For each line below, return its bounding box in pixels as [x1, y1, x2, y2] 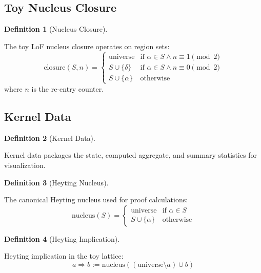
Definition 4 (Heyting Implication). [4, 233, 120, 244]
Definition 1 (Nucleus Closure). [4, 24, 108, 34]
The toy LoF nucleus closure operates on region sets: [4, 40, 170, 51]
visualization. [4, 159, 46, 170]
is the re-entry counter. [31, 83, 104, 94]
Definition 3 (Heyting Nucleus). [4, 177, 109, 187]
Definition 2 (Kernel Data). [4, 132, 95, 143]
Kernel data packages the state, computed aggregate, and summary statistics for [4, 150, 257, 160]
